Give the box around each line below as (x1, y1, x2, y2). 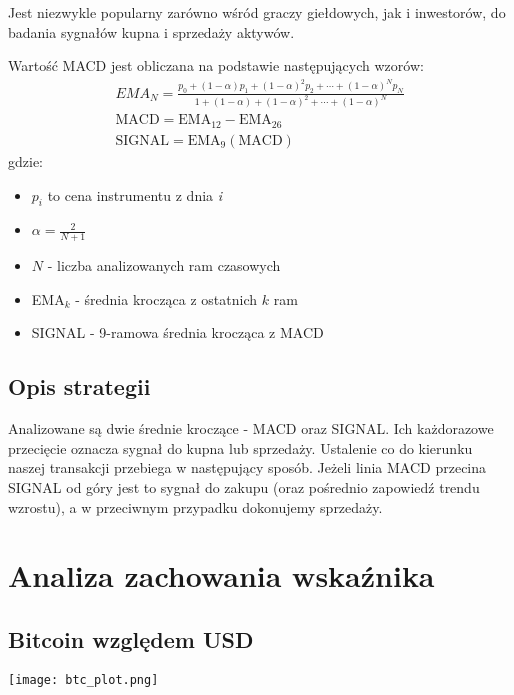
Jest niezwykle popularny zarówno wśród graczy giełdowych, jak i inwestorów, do (8, 2, 506, 22)
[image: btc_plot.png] (8, 672, 159, 687)
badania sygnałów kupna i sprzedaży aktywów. (8, 21, 295, 42)
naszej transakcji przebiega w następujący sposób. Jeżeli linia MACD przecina (8, 457, 487, 478)
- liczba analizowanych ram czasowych (47, 255, 281, 276)
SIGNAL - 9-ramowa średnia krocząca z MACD (31, 322, 324, 343)
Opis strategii (8, 371, 151, 402)
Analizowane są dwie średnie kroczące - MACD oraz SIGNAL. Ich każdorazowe (8, 418, 494, 439)
